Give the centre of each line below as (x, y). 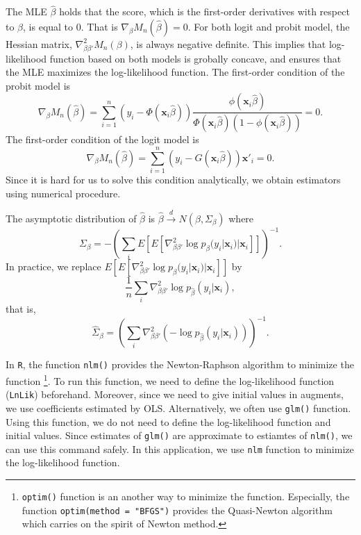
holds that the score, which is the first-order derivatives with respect (204, 11)
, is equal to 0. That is (70, 26)
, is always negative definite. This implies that (228, 43)
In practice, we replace (53, 266)
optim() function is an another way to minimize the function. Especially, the (186, 496)
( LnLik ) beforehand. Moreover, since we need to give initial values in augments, (175, 394)
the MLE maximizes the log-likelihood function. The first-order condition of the (175, 72)
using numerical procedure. (63, 193)
